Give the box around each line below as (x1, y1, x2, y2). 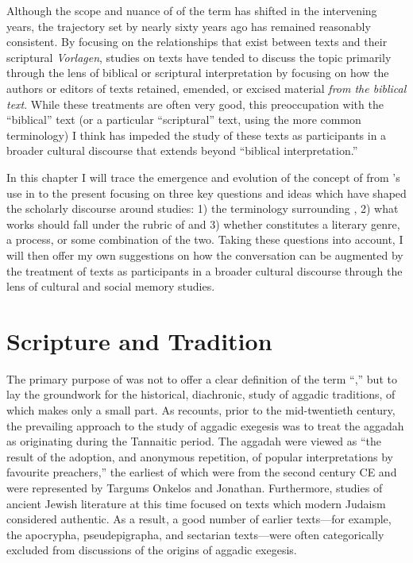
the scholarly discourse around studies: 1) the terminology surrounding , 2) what (6, 200, 399, 217)
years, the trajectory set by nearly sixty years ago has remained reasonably (6, 17, 371, 34)
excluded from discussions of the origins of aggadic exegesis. (6, 542, 297, 558)
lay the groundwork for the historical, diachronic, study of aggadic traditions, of (6, 386, 396, 403)
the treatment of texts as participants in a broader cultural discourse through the (6, 262, 403, 279)
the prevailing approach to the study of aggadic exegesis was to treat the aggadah (6, 417, 404, 434)
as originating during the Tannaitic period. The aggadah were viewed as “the (6, 433, 382, 449)
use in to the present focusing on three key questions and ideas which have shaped (6, 184, 407, 201)
